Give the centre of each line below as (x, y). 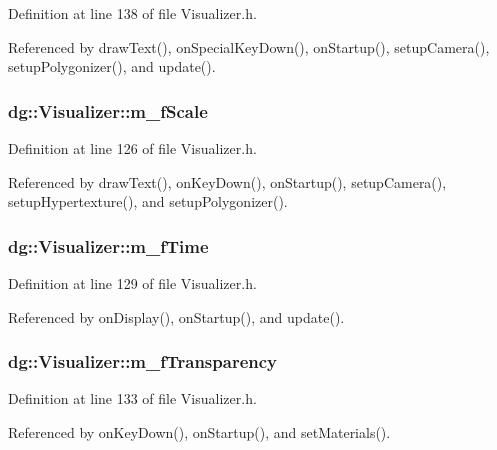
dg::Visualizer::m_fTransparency (143, 361)
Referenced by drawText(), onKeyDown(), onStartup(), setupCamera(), (227, 181)
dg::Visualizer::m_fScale (108, 110)
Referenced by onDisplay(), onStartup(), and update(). (176, 316)
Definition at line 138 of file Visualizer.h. (132, 13)
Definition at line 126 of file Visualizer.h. (132, 148)
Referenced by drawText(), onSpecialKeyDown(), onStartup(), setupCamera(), (249, 46)
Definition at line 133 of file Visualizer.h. (132, 398)
